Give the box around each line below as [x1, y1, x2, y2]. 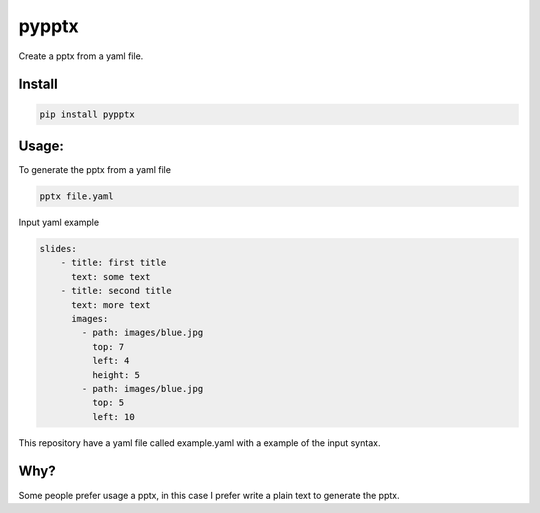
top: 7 [91, 341, 125, 352]
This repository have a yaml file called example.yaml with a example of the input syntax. [18, 436, 381, 449]
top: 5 [91, 397, 125, 409]
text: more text [71, 299, 151, 310]
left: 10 [91, 411, 135, 422]
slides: [39, 243, 77, 254]
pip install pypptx [39, 108, 135, 120]
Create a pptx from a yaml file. [18, 50, 144, 62]
